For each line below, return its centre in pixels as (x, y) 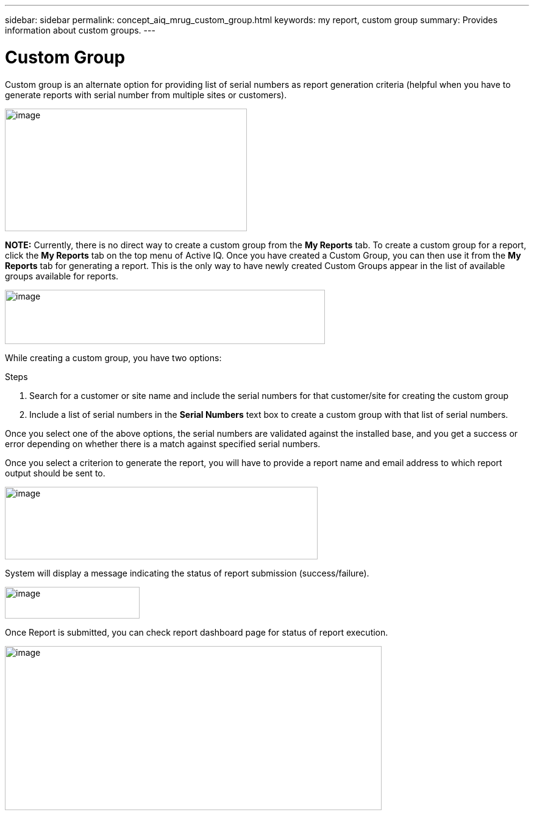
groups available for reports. (62, 276)
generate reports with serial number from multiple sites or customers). (146, 95)
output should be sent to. (55, 473)
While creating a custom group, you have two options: (113, 357)
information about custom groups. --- (80, 30)
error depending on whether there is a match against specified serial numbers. (163, 443)
